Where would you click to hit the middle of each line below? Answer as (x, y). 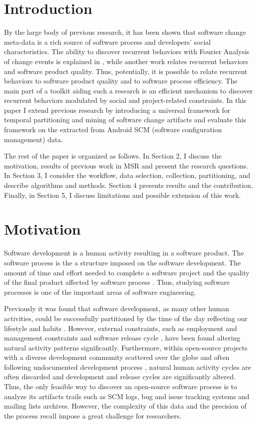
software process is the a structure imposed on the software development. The (123, 262)
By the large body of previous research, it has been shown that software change (125, 32)
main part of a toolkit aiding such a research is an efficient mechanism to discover (128, 90)
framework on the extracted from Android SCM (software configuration (113, 129)
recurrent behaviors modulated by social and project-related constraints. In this (125, 100)
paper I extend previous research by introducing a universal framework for (117, 110)
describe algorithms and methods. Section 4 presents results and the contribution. (128, 185)
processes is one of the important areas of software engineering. (100, 292)
